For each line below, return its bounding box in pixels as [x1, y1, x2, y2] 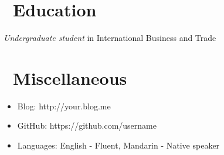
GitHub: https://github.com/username [17, 119, 157, 132]
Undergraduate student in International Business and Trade [4, 32, 216, 44]
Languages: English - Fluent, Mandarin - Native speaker [17, 139, 220, 151]
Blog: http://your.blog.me [17, 99, 111, 112]
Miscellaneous [13, 66, 127, 89]
